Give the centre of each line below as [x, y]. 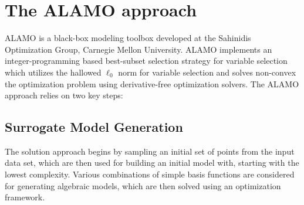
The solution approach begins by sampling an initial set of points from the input [150, 151]
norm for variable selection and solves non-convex [207, 72]
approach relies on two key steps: [64, 95]
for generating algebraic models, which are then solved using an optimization [143, 185]
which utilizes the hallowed [53, 72]
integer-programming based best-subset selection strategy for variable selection [146, 61]
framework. [25, 197]
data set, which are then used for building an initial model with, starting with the [152, 163]
